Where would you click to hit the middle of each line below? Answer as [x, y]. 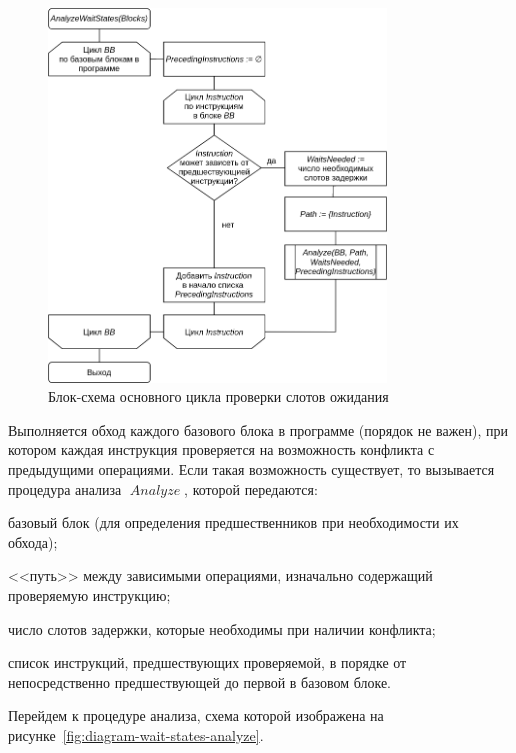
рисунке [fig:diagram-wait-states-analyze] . [136, 734]
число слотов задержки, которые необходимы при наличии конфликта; [222, 628]
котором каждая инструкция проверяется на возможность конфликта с [221, 449]
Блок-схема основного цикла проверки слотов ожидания [218, 396]
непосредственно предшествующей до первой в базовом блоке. [199, 681]
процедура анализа [65, 488]
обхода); [33, 541]
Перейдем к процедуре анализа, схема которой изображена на [196, 715]
